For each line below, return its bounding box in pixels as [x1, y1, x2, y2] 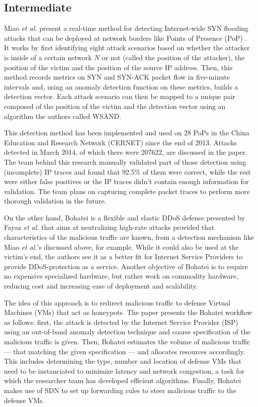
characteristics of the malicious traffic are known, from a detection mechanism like [4, 232, 254, 242]
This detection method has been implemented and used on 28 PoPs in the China [4, 127, 250, 138]
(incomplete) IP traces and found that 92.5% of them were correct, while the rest [4, 166, 251, 177]
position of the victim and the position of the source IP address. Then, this [4, 62, 233, 72]
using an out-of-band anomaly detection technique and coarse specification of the [4, 326, 251, 337]
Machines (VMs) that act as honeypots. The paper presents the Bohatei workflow [4, 307, 253, 317]
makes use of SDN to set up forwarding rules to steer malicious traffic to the [4, 385, 236, 395]
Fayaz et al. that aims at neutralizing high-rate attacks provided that [4, 222, 215, 232]
